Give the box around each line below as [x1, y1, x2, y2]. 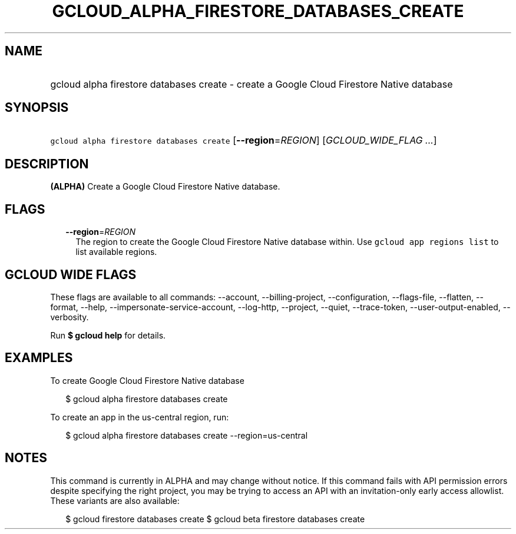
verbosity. [50, 311, 89, 322]
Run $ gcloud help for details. [50, 330, 166, 340]
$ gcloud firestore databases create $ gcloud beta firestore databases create [65, 513, 365, 524]
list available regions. [75, 247, 157, 257]
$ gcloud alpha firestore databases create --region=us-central [65, 430, 308, 440]
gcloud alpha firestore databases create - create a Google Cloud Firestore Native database [50, 78, 453, 90]
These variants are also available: [50, 495, 180, 506]
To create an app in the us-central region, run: [50, 412, 229, 422]
